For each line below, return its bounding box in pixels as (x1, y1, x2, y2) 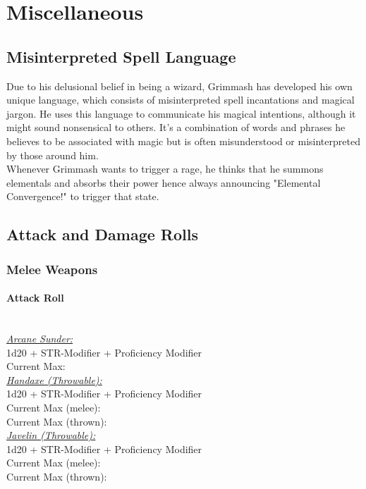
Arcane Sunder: (6, 330, 73, 345)
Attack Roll (6, 290, 64, 305)
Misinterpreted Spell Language (6, 45, 236, 67)
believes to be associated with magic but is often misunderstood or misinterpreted (6, 133, 360, 148)
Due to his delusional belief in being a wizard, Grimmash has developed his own (6, 78, 353, 93)
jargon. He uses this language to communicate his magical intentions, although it (6, 106, 356, 120)
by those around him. (6, 147, 99, 162)
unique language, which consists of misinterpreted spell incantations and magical (6, 92, 355, 107)
